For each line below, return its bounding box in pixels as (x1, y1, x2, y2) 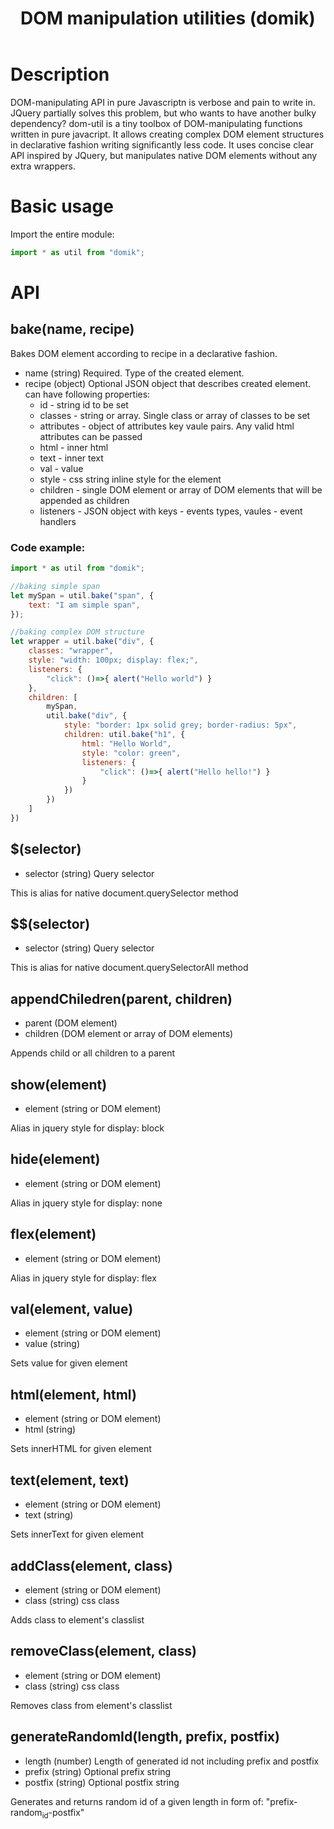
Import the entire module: (10, 228, 115, 240)
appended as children (39, 494, 130, 506)
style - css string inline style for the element (39, 473, 222, 485)
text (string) (24, 1509, 74, 1521)
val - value (39, 462, 84, 474)
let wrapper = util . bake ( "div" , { (10, 637, 155, 647)
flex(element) (10, 1226, 97, 1243)
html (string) (24, 1423, 77, 1436)
